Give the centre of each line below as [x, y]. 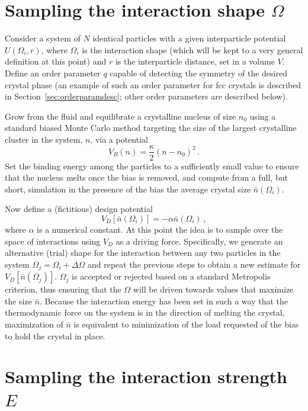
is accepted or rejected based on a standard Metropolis [171, 276]
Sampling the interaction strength [146, 376]
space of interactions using [53, 241]
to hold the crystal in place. [55, 335]
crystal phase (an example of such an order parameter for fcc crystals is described [153, 84]
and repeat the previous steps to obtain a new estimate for [194, 264]
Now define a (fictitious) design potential [79, 209]
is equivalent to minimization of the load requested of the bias [186, 324]
